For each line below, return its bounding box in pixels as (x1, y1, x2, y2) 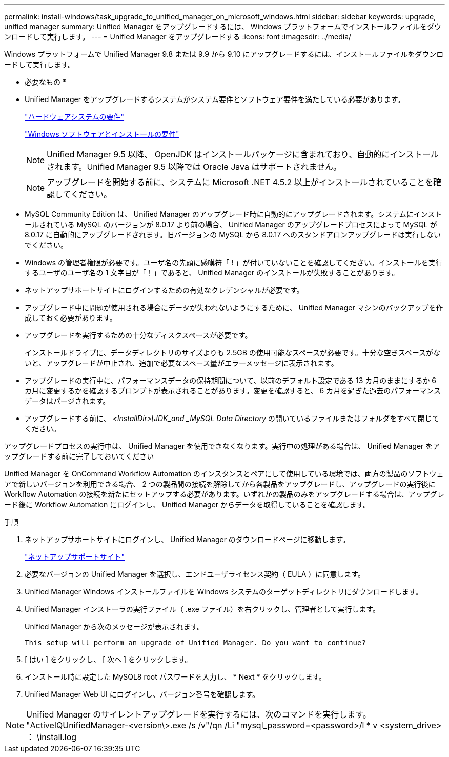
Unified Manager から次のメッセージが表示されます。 (25, 622, 205, 631)
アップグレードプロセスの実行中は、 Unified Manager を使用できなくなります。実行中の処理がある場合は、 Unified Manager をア (4, 442, 440, 450)
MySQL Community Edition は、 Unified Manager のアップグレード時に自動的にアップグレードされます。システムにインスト (25, 210, 442, 218)
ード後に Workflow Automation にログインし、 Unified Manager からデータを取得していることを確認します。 (4, 500, 371, 509)
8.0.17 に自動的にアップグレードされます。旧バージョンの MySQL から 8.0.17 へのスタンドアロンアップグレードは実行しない (25, 230, 441, 239)
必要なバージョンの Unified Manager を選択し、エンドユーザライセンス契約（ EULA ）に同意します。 (25, 570, 365, 579)
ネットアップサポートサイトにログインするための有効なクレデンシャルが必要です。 (25, 286, 304, 294)
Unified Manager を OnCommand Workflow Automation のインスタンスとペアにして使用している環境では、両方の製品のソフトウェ (4, 469, 444, 478)
